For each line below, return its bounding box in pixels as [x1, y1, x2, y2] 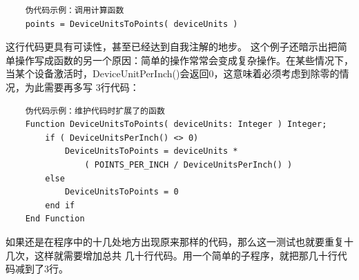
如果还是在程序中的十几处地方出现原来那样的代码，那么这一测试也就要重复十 [6, 234, 353, 248]
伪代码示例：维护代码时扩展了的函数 [25, 106, 165, 116]
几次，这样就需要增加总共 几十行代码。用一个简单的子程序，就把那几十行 [6, 248, 338, 262]
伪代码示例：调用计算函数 [25, 6, 124, 15]
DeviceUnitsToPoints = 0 [64, 187, 179, 197]
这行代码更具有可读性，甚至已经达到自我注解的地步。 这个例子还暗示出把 [6, 39, 338, 54]
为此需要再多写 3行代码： [24, 79, 139, 94]
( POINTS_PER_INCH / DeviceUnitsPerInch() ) [84, 159, 293, 170]
